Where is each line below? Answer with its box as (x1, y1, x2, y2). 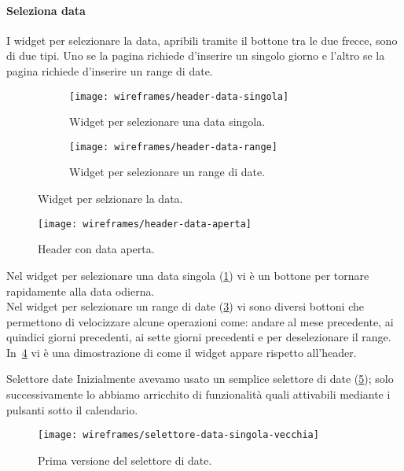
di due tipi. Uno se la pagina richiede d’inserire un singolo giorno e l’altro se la (6, 47, 385, 64)
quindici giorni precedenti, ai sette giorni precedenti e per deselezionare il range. (6, 329, 391, 345)
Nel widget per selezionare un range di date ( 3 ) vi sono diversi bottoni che (6, 298, 364, 315)
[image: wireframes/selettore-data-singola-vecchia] (38, 429, 319, 441)
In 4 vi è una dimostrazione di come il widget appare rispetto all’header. (6, 344, 357, 360)
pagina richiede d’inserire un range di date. (6, 62, 213, 79)
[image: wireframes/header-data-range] (69, 141, 277, 153)
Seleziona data (6, 2, 86, 18)
